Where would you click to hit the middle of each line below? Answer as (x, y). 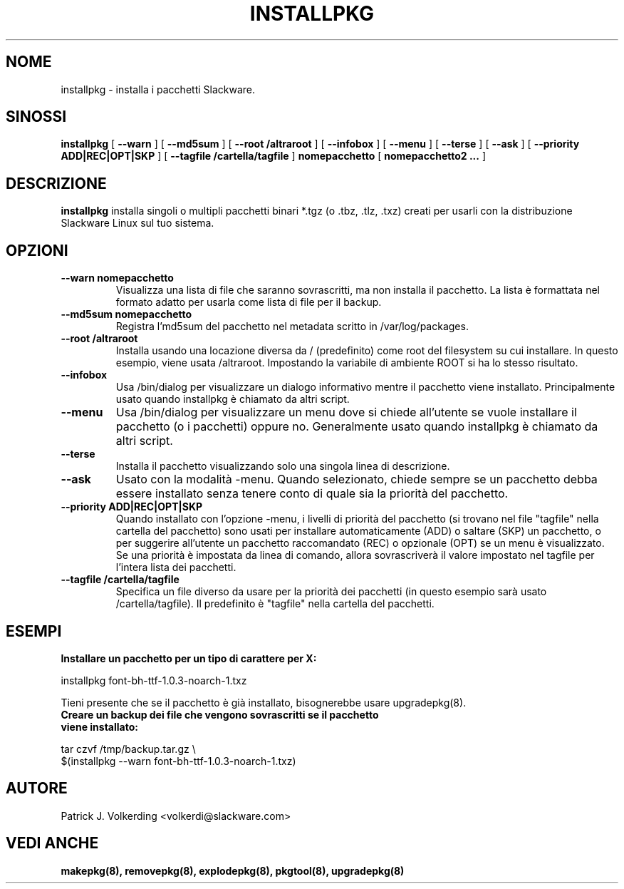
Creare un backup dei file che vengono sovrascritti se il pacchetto (220, 714)
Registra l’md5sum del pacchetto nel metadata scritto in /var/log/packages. (292, 327)
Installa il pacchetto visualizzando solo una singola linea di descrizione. (283, 466)
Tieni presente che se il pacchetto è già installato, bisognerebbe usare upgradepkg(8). (264, 702)
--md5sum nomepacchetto (126, 314)
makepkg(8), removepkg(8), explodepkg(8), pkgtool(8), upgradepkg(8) (233, 870)
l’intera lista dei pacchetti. (176, 567)
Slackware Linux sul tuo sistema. (137, 223)
